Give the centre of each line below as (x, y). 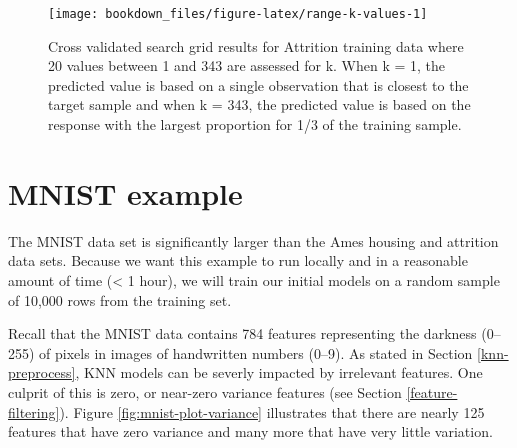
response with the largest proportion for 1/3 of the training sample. (255, 124)
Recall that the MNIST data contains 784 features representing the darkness (242, 333)
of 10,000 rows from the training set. (120, 299)
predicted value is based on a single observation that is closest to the (258, 84)
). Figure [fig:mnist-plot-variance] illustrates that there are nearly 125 (272, 411)
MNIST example (125, 192)
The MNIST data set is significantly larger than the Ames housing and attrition (253, 240)
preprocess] (42, 372)
